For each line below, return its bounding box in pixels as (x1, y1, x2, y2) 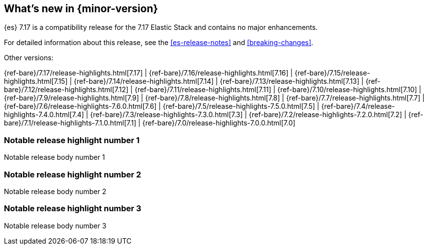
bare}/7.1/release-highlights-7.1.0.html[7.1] (4, 119, 136, 127)
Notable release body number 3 (4, 221, 107, 230)
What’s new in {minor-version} (4, 2, 158, 15)
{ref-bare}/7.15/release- (294, 69, 370, 77)
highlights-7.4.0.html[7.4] (4, 110, 84, 119)
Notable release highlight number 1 (4, 135, 140, 145)
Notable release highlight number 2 (4, 169, 141, 179)
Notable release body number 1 (4, 153, 105, 162)
